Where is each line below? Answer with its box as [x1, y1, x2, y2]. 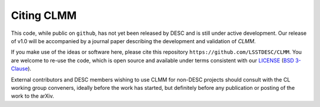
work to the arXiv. [11, 92, 55, 100]
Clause [11, 65, 28, 72]
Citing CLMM [11, 9, 77, 22]
